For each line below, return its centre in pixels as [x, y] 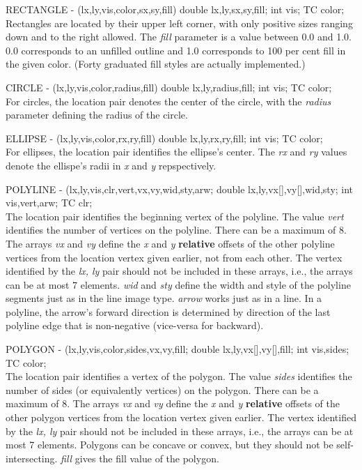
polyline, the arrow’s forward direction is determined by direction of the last [168, 311]
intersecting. [32, 458]
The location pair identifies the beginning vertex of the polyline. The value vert [175, 216]
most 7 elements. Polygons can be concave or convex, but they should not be [170, 445]
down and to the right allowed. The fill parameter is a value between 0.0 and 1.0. [179, 37]
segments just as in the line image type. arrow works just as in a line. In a [164, 298]
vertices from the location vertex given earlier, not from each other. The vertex [174, 257]
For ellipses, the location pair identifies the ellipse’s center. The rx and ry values [176, 152]
